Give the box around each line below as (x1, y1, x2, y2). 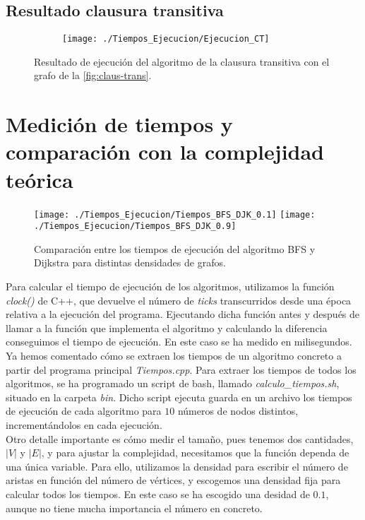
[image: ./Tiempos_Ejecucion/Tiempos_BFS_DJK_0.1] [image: (34, 209, 316, 220)
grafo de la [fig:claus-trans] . (34, 68, 152, 83)
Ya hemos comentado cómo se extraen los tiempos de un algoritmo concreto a (6, 348, 342, 363)
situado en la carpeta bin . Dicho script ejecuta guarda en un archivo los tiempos (6, 389, 352, 404)
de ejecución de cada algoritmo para (6, 403, 162, 418)
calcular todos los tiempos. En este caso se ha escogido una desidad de (6, 486, 310, 501)
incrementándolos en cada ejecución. (6, 417, 162, 432)
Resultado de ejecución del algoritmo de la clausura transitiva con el (34, 54, 330, 69)
